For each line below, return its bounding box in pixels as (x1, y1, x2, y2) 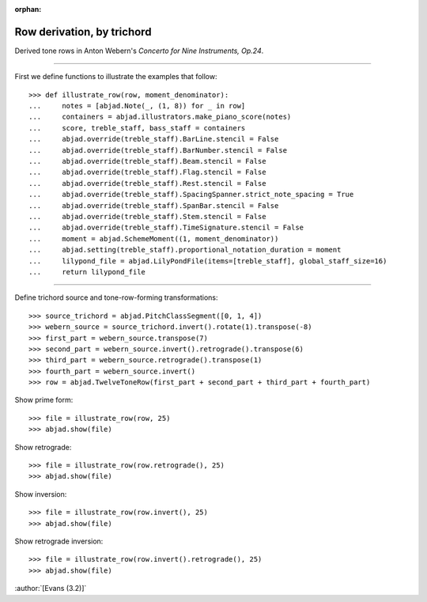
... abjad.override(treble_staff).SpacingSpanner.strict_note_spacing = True (28, 190, 354, 199)
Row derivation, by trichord (14, 25, 152, 39)
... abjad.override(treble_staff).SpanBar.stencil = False (28, 201, 279, 210)
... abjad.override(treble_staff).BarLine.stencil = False (28, 134, 279, 144)
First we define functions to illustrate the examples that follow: (14, 72, 217, 81)
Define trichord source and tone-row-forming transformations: (14, 293, 218, 302)
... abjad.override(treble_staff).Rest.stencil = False (28, 179, 266, 187)
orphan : (14, 5, 42, 13)
